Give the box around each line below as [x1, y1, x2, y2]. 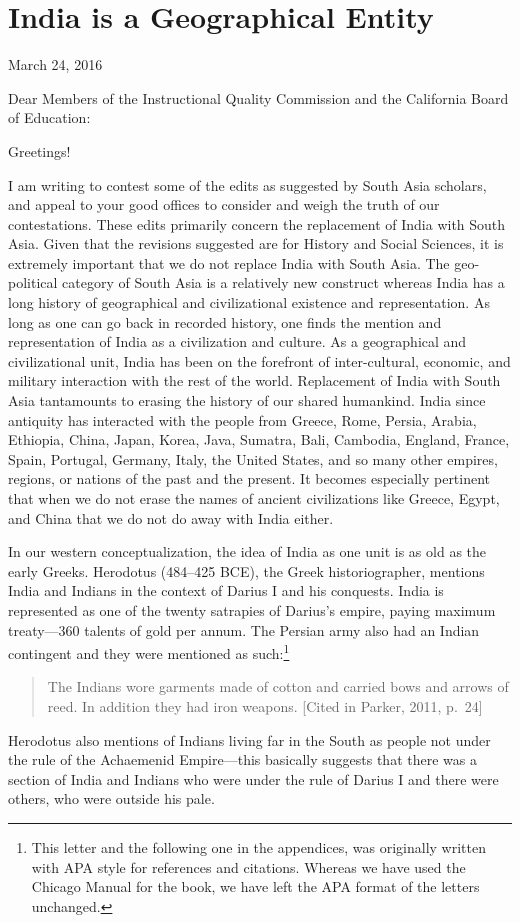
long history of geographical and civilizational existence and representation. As [8, 292, 490, 313]
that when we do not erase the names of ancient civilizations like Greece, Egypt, [8, 488, 500, 508]
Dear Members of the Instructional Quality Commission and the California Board [8, 87, 509, 108]
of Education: [8, 107, 91, 128]
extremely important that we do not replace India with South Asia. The [8, 252, 450, 273]
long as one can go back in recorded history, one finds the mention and [8, 311, 442, 332]
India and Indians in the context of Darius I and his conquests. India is [8, 580, 444, 601]
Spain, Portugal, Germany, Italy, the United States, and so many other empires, [8, 448, 498, 469]
